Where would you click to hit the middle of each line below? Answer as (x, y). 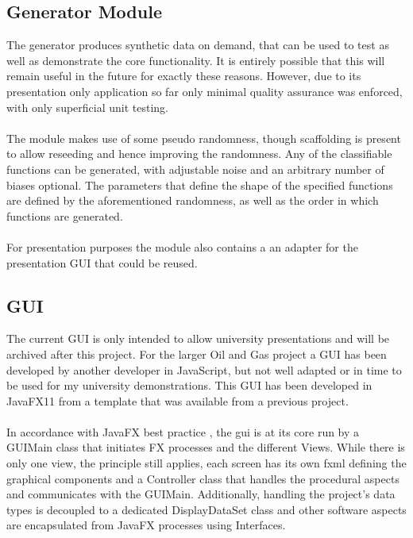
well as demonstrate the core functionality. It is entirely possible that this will (196, 60)
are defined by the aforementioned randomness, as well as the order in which (193, 200)
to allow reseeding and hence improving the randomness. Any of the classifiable (199, 154)
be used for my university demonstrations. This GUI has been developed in (189, 385)
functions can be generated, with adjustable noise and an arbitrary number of (195, 169)
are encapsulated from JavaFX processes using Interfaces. (146, 525)
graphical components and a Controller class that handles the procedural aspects (203, 478)
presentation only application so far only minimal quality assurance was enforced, (205, 91)
